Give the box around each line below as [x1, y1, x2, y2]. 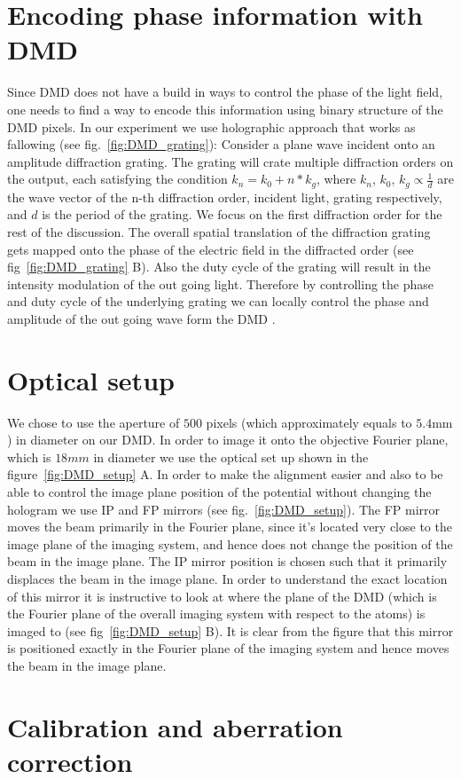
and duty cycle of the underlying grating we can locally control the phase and [7, 292, 429, 311]
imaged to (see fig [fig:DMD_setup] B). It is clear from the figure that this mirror [7, 621, 454, 640]
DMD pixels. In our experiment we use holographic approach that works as [7, 117, 416, 136]
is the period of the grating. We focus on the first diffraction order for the [42, 205, 442, 224]
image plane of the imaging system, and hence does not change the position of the [7, 534, 453, 553]
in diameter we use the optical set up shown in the [93, 447, 369, 466]
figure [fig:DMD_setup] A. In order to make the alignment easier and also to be [7, 465, 443, 484]
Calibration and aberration [7, 708, 343, 744]
